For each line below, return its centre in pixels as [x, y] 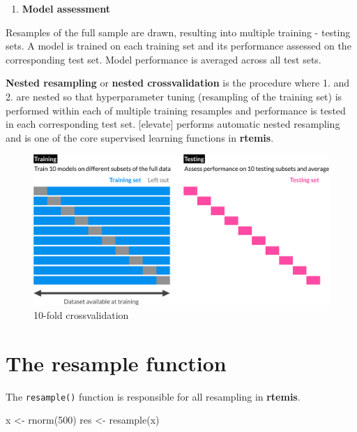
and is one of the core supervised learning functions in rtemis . [140, 137]
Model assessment [66, 8]
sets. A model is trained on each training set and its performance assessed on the [178, 46]
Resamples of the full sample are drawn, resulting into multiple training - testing [178, 32]
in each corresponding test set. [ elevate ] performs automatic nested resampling [173, 124]
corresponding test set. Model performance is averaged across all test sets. [164, 59]
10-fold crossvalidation [81, 315]
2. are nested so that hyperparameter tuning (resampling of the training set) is [174, 96]
